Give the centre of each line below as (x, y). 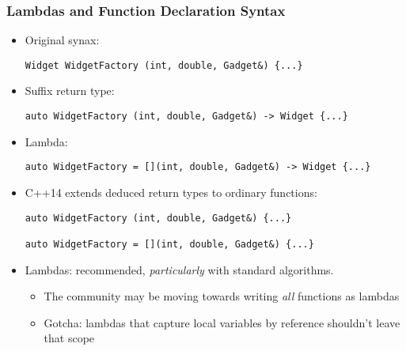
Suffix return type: (70, 91)
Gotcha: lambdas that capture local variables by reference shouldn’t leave (222, 322)
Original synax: (62, 40)
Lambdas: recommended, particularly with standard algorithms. (179, 269)
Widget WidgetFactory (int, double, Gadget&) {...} (164, 65)
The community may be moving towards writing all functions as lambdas (222, 296)
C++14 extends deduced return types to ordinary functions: (171, 192)
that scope (69, 338)
